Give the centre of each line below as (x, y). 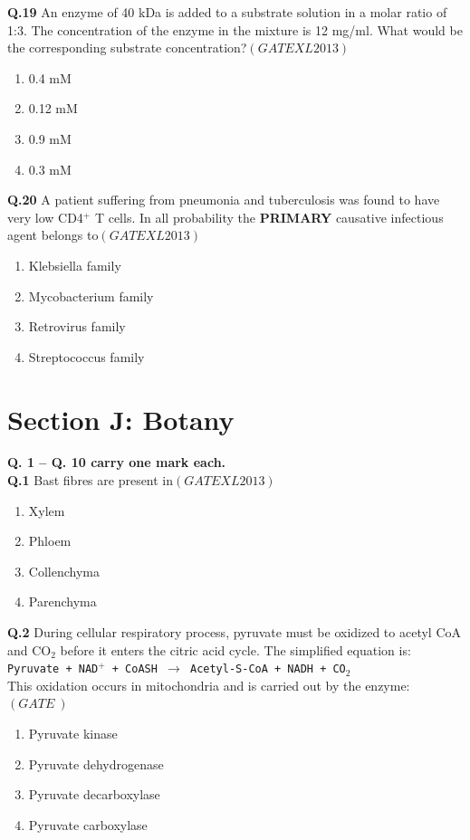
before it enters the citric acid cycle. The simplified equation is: (235, 649)
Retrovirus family (77, 326)
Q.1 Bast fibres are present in (91, 480)
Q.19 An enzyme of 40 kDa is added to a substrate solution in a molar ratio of (227, 12)
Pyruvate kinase (73, 734)
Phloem (50, 541)
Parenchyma (62, 601)
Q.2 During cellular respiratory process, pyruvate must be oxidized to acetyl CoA (235, 632)
